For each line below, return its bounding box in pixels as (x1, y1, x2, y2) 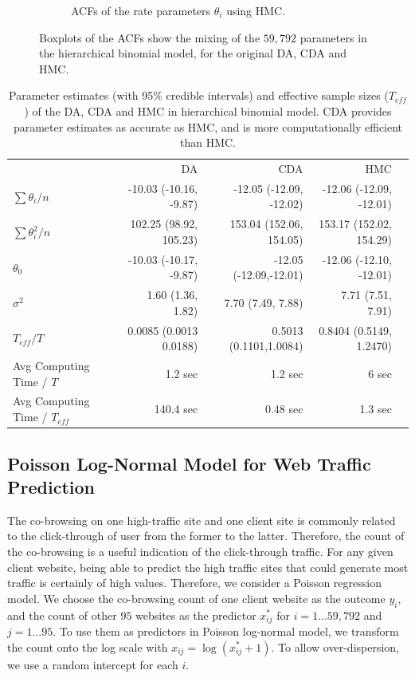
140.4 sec (154, 400, 198, 417)
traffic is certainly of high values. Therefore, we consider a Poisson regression (7, 574, 382, 591)
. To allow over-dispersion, (271, 638, 400, 655)
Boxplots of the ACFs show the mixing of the (39, 29, 260, 45)
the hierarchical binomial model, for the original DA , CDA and (39, 45, 346, 61)
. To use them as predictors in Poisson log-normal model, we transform (53, 622, 399, 639)
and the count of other (7, 606, 117, 623)
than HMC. (179, 134, 236, 151)
